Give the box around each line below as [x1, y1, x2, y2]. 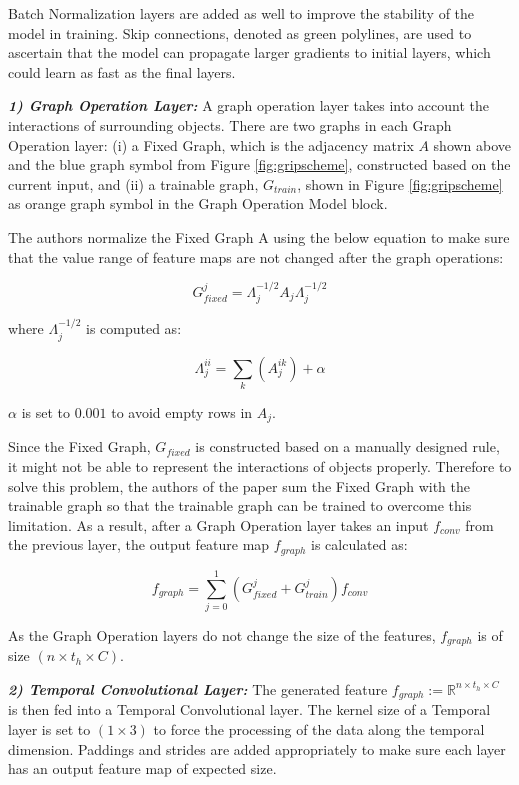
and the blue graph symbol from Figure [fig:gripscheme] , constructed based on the [8, 154, 511, 175]
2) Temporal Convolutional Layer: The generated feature [8, 678, 388, 699]
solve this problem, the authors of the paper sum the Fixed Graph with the [8, 475, 470, 496]
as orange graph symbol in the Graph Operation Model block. [8, 193, 388, 214]
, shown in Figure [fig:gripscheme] [297, 173, 503, 194]
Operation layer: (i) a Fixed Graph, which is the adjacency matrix [8, 134, 414, 155]
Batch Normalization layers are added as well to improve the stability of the [8, 3, 475, 23]
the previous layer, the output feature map [8, 534, 270, 555]
